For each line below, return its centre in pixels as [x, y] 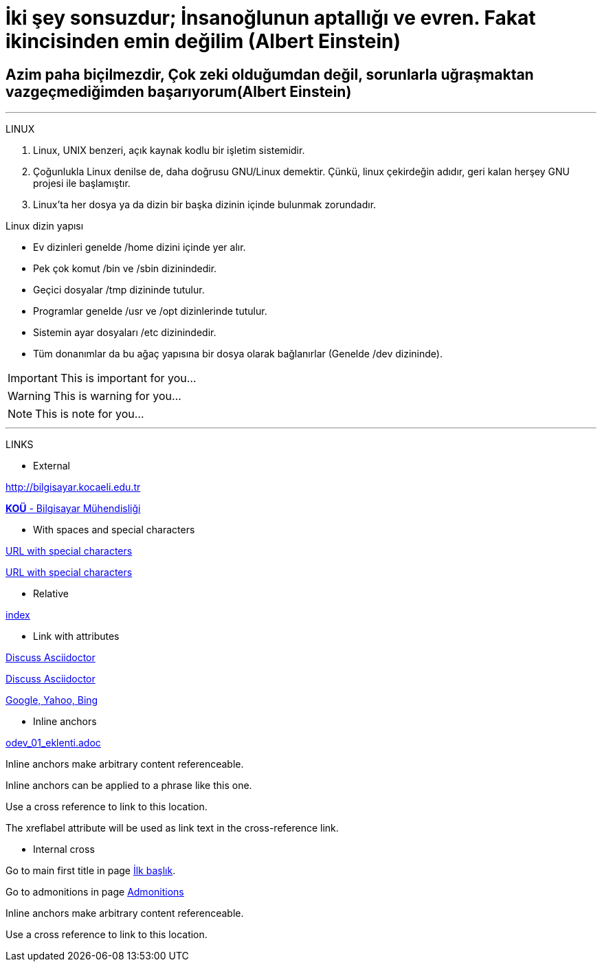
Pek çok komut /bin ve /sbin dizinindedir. [125, 269]
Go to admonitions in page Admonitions [95, 892]
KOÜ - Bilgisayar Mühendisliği [73, 509]
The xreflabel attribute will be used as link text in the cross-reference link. [172, 828]
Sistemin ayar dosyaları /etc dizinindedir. [125, 333]
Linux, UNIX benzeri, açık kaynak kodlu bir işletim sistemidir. [169, 151]
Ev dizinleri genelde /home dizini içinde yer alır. [140, 247]
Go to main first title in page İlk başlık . [91, 871]
